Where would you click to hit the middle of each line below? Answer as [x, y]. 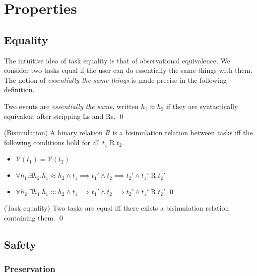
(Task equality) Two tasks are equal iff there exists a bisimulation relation [117, 208]
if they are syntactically [202, 106]
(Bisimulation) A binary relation [53, 133]
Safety [20, 244]
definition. [19, 89]
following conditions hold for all [52, 142]
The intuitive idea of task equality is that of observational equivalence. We [117, 60]
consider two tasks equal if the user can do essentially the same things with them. [128, 70]
